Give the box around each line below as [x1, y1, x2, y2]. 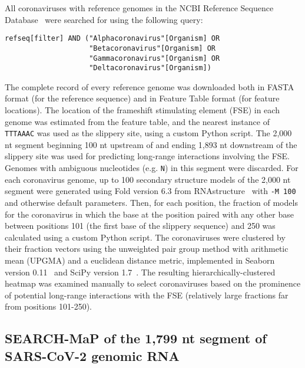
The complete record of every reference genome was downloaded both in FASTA [5, 80, 294, 93]
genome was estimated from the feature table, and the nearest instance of [5, 115, 270, 127]
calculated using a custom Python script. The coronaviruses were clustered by [5, 231, 286, 243]
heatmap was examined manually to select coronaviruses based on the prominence [5, 277, 301, 290]
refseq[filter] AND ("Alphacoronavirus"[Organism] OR [5, 34, 220, 43]
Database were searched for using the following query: [5, 13, 203, 25]
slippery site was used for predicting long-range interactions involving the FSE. [5, 150, 290, 162]
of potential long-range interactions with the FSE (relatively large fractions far [5, 288, 289, 301]
